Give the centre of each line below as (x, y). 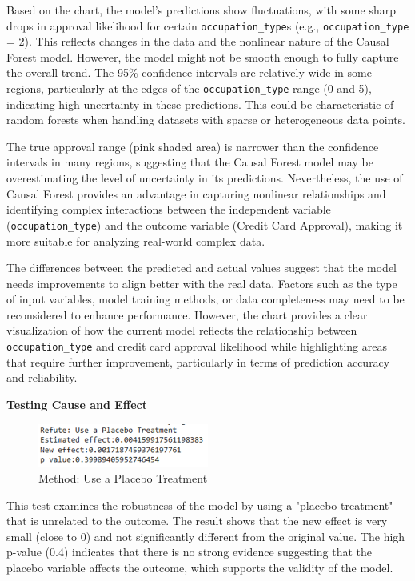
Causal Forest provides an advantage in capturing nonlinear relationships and (196, 193)
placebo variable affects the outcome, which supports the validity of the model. (200, 567)
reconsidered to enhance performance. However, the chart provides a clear (187, 314)
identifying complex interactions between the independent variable (169, 209)
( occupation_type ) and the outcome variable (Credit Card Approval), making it (205, 224)
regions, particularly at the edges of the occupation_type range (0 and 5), (189, 88)
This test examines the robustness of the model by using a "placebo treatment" (200, 505)
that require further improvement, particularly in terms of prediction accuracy (198, 361)
